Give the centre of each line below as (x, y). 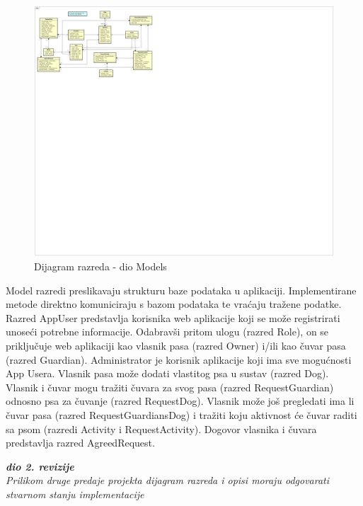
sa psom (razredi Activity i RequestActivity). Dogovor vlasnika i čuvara (161, 429)
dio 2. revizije (40, 466)
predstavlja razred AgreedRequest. (80, 443)
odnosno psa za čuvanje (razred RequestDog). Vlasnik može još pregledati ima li (180, 401)
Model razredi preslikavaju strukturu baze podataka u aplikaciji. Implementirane (181, 290)
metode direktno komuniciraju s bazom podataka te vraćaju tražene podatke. (174, 304)
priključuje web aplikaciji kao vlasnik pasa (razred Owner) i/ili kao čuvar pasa (176, 345)
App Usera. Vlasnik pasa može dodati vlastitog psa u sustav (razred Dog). (167, 373)
